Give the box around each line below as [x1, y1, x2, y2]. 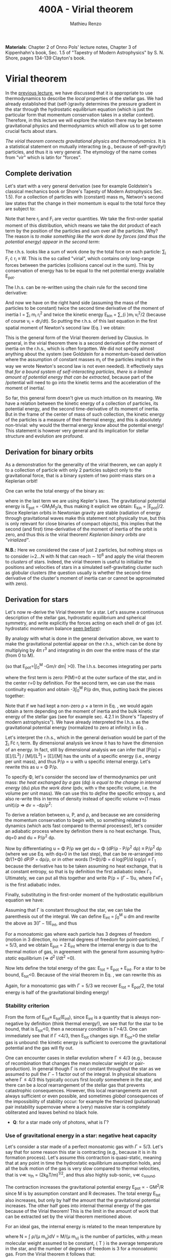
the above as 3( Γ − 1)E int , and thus [5, 920, 78, 927]
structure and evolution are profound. [5, 433, 84, 439]
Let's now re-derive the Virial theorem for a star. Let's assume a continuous [5, 609, 164, 615]
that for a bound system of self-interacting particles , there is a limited [5, 368, 152, 375]
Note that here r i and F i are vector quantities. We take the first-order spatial [5, 215, 163, 223]
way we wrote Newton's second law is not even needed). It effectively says [5, 363, 164, 369]
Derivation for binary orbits [5, 448, 93, 457]
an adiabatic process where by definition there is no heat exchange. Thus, [5, 828, 161, 834]
